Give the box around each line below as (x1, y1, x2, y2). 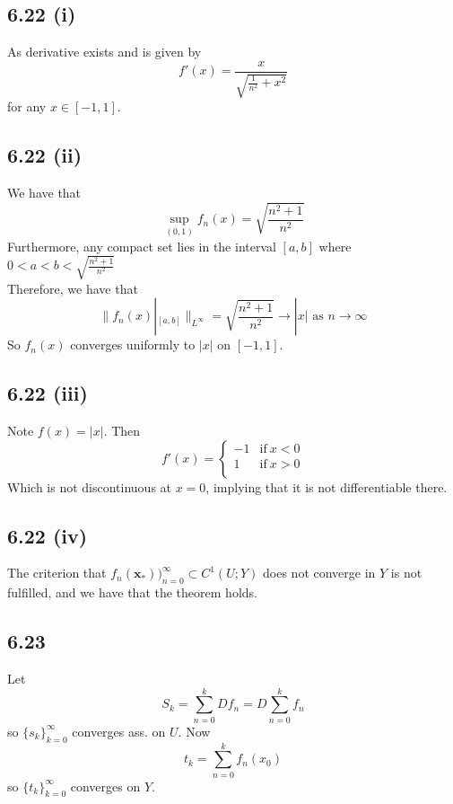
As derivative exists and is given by (7, 42, 202, 61)
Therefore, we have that (7, 278, 138, 297)
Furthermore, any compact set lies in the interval (7, 236, 276, 255)
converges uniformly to (70, 335, 196, 354)
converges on (70, 776, 141, 795)
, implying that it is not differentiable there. (205, 477, 448, 496)
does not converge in (263, 563, 376, 582)
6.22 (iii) (7, 379, 88, 407)
